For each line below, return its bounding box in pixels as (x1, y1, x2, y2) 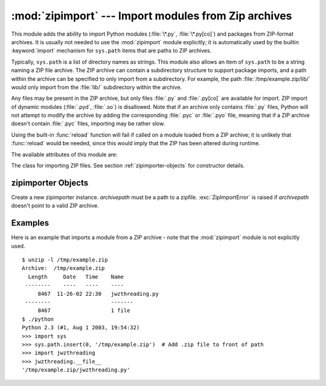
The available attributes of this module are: (11, 151, 118, 158)
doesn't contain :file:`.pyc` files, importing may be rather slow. (11, 120, 165, 127)
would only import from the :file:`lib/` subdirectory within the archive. (11, 83, 182, 91)
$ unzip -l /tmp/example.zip (22, 257, 108, 263)
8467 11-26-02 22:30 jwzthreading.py (37, 290, 159, 297)
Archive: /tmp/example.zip (22, 265, 105, 272)
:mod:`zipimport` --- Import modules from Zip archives (11, 9, 292, 22)
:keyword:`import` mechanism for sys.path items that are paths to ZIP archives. (11, 47, 212, 54)
